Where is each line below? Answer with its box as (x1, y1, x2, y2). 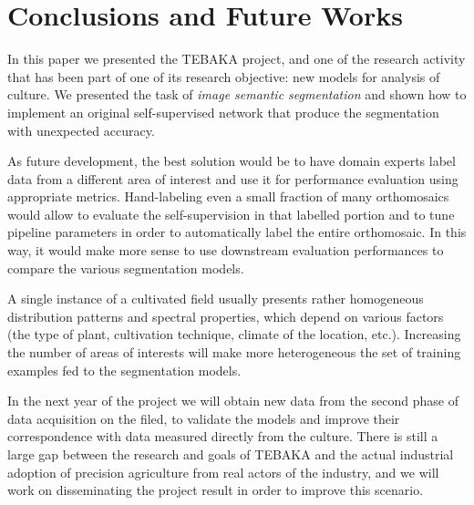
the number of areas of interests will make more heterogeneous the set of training (7, 343, 461, 362)
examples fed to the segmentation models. (7, 360, 242, 379)
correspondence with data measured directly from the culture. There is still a (7, 427, 438, 446)
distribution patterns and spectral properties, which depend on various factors (7, 306, 444, 325)
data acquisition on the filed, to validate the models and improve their (7, 408, 400, 428)
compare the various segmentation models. (7, 258, 244, 277)
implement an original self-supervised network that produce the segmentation (7, 102, 439, 121)
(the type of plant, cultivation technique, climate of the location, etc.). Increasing (7, 325, 461, 344)
